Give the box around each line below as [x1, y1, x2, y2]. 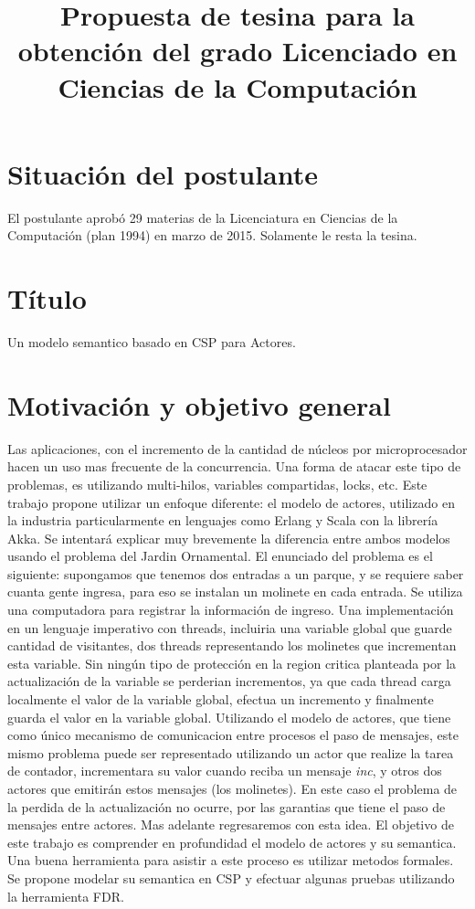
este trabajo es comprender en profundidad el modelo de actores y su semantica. [7, 832, 457, 851]
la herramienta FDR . [7, 886, 124, 905]
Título [7, 280, 87, 317]
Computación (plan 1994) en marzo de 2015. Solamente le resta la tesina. [7, 226, 417, 245]
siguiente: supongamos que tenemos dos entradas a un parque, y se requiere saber [7, 564, 464, 583]
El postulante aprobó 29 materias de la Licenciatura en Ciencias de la [7, 207, 398, 227]
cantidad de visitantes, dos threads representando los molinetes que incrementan [7, 636, 457, 655]
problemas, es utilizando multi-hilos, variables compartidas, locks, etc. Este [7, 474, 427, 493]
